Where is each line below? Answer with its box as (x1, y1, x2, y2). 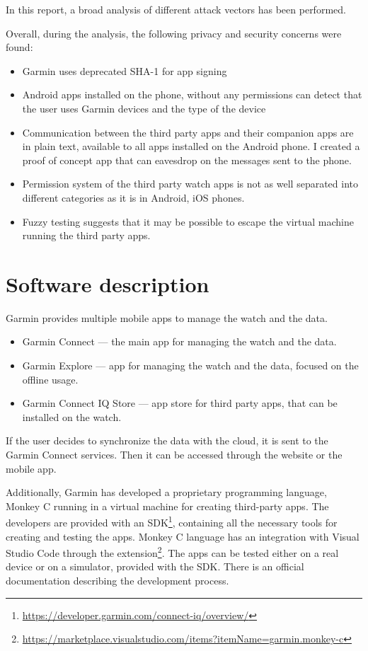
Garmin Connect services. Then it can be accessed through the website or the (6, 447, 343, 461)
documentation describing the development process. (6, 573, 229, 588)
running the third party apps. (22, 228, 151, 243)
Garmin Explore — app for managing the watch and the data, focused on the (22, 358, 359, 373)
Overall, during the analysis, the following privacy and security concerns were (6, 25, 342, 40)
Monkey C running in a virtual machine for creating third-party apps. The (6, 498, 329, 513)
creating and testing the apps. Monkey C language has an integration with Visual (6, 529, 360, 543)
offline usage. (22, 371, 79, 386)
